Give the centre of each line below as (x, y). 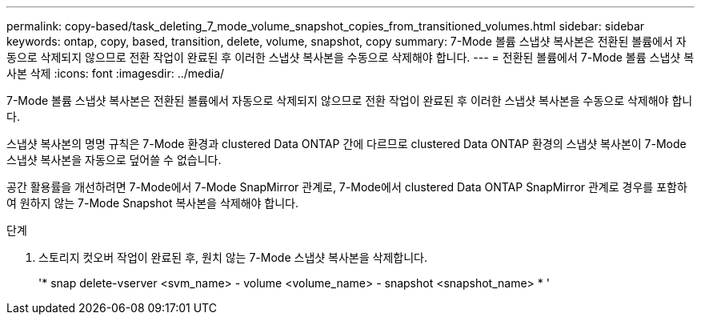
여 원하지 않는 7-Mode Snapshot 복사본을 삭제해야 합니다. (153, 203)
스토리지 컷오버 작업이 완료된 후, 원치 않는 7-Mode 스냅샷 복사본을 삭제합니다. (233, 257)
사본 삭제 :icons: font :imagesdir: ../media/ (116, 73)
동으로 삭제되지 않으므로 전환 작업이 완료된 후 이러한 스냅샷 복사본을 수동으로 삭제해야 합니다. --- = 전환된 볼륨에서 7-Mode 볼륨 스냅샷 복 (350, 57)
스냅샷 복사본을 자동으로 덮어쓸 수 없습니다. (114, 160)
